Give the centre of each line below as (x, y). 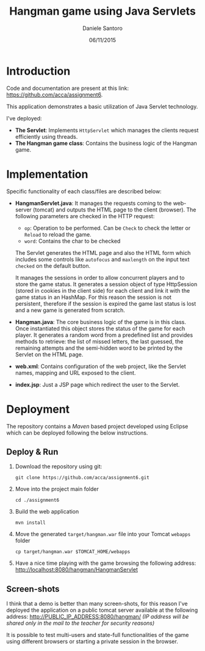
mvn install (30, 523)
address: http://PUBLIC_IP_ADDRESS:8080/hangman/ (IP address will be (98, 617)
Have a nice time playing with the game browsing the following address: (106, 563)
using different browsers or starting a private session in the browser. (92, 642)
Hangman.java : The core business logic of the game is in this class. (100, 322)
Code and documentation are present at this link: (68, 88)
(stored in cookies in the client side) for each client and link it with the (103, 290)
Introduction (38, 71)
